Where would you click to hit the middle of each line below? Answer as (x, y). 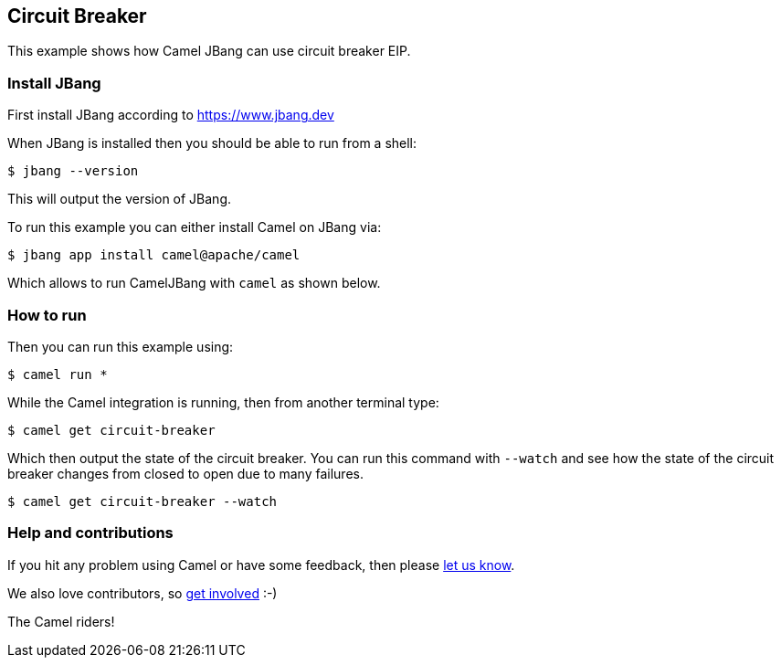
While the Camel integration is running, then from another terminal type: (223, 402)
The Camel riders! (61, 621)
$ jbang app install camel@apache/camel (154, 255)
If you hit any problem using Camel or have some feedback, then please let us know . (261, 565)
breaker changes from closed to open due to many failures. (185, 473)
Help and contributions (90, 533)
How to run (47, 315)
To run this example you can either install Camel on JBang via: (195, 227)
